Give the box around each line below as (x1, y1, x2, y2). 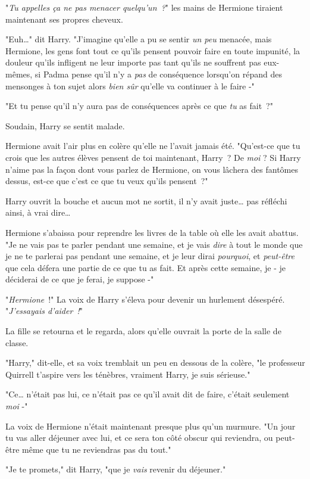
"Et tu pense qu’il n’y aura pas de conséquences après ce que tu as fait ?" (5, 99, 273, 112)
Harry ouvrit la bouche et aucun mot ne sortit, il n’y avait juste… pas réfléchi (5, 194, 287, 207)
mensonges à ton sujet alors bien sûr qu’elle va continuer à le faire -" (5, 79, 255, 92)
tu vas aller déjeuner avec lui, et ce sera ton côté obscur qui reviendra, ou (5, 431, 273, 444)
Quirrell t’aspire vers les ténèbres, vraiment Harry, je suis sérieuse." (5, 368, 250, 380)
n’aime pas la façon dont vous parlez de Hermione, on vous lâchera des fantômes (5, 163, 299, 175)
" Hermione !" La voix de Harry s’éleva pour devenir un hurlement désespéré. (5, 293, 285, 305)
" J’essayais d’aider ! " (5, 304, 83, 317)
